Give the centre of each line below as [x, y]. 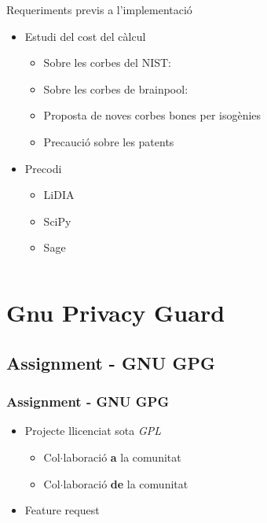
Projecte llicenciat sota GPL [93, 431]
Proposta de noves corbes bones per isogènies [152, 115]
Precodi [43, 168]
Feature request [62, 510]
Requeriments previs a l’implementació [99, 9]
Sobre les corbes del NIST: [107, 63]
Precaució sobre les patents [109, 141]
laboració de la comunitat [126, 483]
